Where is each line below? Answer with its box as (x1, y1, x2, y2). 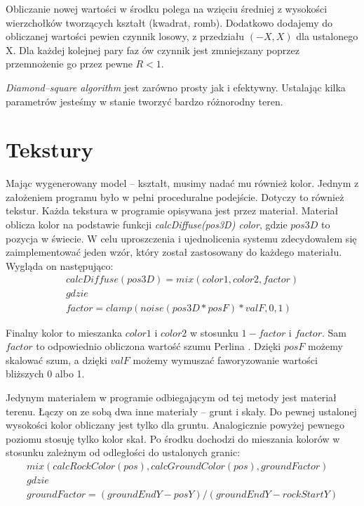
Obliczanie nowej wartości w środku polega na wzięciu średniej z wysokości (6, 1, 328, 15)
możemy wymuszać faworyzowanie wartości (133, 352, 318, 367)
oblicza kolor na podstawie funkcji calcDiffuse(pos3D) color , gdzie (6, 217, 288, 232)
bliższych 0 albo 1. (6, 366, 85, 381)
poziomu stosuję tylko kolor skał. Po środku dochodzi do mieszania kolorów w (6, 431, 340, 446)
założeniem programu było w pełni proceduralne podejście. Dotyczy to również (6, 189, 344, 204)
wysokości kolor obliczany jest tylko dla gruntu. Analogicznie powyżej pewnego (6, 417, 344, 432)
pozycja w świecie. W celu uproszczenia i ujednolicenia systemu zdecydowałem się (6, 231, 357, 245)
